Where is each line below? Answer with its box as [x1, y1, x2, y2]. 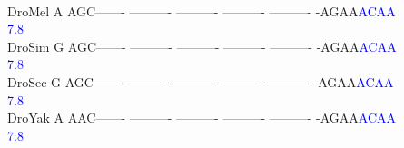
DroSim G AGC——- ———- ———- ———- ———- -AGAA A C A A [7, 36, 397, 55]
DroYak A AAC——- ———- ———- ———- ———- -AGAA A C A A [7, 108, 397, 127]
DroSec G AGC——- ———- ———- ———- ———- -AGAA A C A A [7, 72, 394, 91]
